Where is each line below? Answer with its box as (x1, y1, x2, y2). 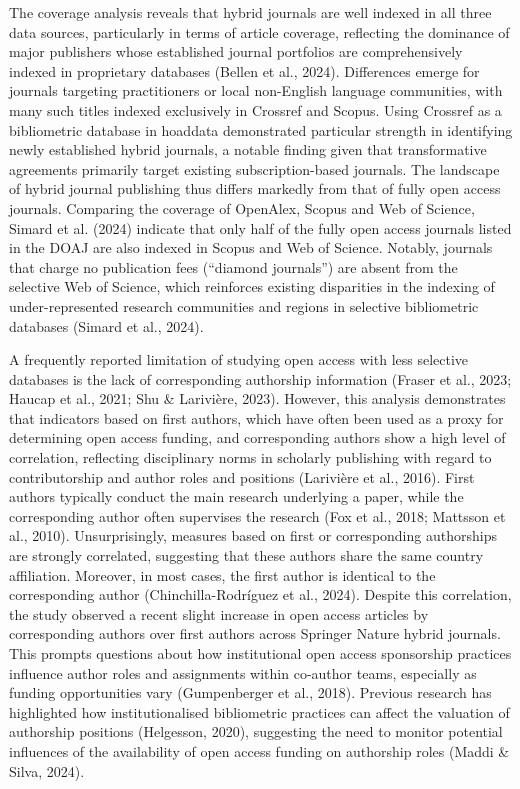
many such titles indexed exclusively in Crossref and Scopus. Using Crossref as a (9, 99, 502, 120)
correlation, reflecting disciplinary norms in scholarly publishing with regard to (9, 447, 492, 468)
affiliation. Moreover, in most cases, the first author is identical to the (9, 564, 436, 585)
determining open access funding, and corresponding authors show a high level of (9, 427, 506, 448)
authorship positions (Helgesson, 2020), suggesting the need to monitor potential (9, 721, 503, 742)
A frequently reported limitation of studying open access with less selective (9, 349, 469, 370)
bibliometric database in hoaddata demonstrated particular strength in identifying (9, 119, 513, 140)
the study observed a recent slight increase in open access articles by (9, 603, 429, 624)
